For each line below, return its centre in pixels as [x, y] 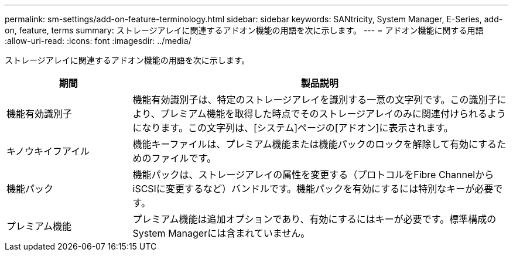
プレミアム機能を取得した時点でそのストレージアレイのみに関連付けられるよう [333, 114]
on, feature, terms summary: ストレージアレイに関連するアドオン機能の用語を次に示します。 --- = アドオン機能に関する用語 [244, 30]
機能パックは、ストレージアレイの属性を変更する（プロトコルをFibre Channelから [313, 175]
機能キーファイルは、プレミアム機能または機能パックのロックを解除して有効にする [315, 144]
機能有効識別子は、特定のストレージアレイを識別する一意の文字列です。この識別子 [315, 100]
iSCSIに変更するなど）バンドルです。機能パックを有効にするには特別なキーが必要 [313, 189]
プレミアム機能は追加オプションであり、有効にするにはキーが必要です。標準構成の [314, 219]
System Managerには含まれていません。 [221, 233]
